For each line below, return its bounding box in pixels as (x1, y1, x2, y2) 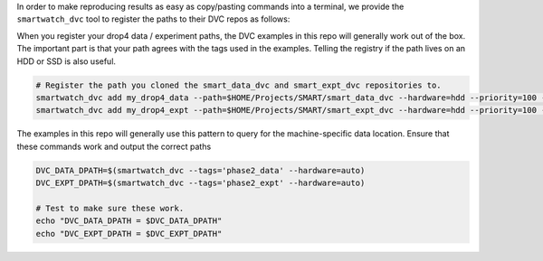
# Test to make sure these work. (35, 203, 185, 213)
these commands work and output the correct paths (16, 141, 212, 152)
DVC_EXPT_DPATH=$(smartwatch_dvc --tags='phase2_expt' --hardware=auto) (35, 178, 366, 189)
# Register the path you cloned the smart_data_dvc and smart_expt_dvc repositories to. (35, 79, 443, 90)
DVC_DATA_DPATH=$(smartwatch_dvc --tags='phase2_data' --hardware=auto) (35, 165, 366, 175)
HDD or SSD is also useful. (16, 55, 117, 67)
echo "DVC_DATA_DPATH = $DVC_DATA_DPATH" (35, 216, 223, 226)
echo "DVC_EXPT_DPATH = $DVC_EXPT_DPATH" (35, 228, 223, 238)
